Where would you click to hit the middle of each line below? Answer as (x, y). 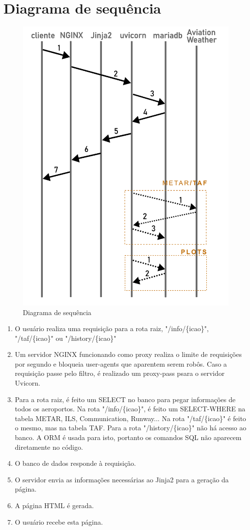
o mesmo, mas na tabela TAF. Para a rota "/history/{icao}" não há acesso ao (131, 428)
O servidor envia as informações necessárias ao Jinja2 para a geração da (122, 479)
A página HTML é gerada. (54, 505)
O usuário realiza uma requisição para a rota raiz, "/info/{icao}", (112, 328)
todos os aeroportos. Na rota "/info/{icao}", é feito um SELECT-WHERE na (130, 409)
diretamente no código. (49, 447)
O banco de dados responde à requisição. (75, 463)
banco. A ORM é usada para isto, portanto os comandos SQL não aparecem (128, 437)
